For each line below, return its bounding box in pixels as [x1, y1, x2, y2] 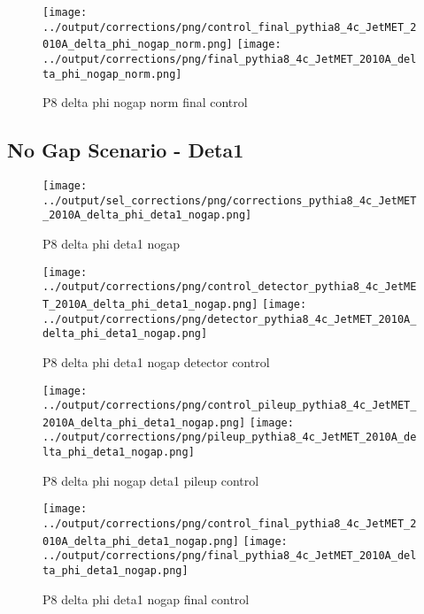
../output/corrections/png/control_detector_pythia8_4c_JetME [42, 280, 417, 294]
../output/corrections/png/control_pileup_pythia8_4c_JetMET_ [42, 399, 417, 412]
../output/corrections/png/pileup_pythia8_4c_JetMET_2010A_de [42, 431, 417, 444]
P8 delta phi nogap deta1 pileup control [42, 471, 259, 489]
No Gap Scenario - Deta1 [7, 136, 244, 164]
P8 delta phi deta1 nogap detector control [42, 352, 270, 371]
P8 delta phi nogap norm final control [42, 93, 248, 111]
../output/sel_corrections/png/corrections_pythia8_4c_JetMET [42, 194, 417, 207]
